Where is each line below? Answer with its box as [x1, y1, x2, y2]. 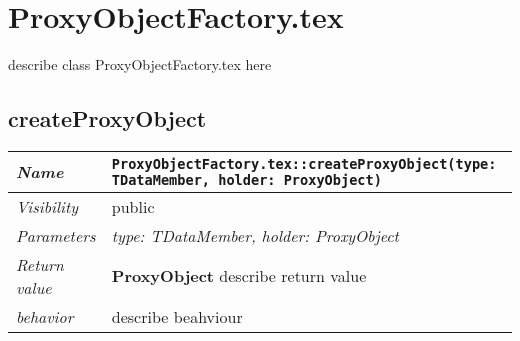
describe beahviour [111, 304, 243, 328]
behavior [16, 304, 74, 328]
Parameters [16, 223, 96, 247]
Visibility [16, 194, 79, 218]
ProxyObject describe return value [111, 264, 367, 288]
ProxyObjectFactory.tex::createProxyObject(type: [111, 155, 497, 172]
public [111, 194, 155, 218]
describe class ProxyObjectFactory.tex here [8, 54, 272, 75]
